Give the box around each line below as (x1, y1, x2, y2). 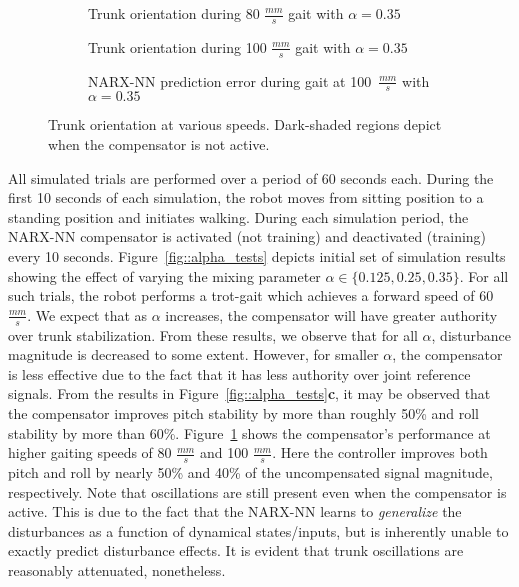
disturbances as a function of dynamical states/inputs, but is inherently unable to (8, 520, 509, 541)
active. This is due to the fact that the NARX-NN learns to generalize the (8, 501, 462, 522)
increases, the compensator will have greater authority (165, 304, 498, 325)
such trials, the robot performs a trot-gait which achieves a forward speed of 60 (8, 285, 494, 306)
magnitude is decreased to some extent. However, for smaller (8, 344, 379, 365)
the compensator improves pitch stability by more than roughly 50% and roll (8, 403, 480, 424)
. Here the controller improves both (272, 442, 488, 463)
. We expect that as (27, 304, 148, 325)
